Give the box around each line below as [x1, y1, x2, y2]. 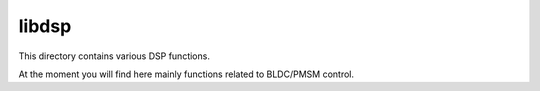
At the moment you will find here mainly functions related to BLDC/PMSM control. [18, 68, 355, 80]
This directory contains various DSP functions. [18, 50, 210, 62]
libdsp [18, 15, 72, 37]
